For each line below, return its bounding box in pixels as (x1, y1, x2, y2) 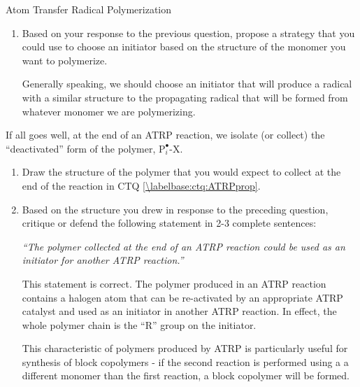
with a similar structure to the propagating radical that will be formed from (22, 90, 348, 104)
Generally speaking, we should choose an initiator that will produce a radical (22, 76, 352, 91)
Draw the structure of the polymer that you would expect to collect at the (22, 164, 341, 179)
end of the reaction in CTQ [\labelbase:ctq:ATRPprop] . (22, 178, 261, 192)
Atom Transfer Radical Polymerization (6, 2, 172, 16)
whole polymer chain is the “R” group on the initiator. (22, 317, 257, 332)
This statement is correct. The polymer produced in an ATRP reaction (22, 276, 326, 290)
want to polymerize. (22, 52, 108, 67)
